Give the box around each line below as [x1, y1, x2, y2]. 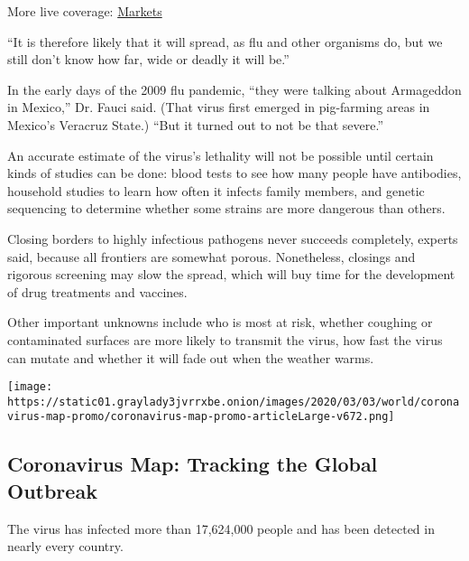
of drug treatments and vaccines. [7, 282, 188, 301]
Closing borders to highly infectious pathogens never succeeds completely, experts [7, 229, 458, 248]
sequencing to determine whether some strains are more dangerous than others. [7, 199, 446, 218]
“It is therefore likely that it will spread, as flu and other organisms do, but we [7, 32, 443, 51]
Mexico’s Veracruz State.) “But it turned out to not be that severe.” [7, 115, 383, 134]
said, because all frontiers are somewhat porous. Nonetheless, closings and [7, 247, 416, 266]
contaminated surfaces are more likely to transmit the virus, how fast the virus [7, 330, 443, 349]
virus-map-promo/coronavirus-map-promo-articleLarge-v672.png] [7, 410, 395, 424]
